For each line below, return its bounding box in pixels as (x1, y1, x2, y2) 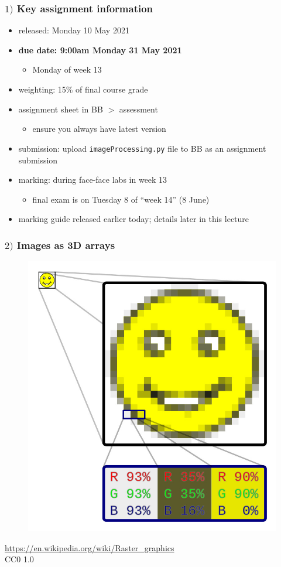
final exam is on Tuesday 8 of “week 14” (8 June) (32, 193, 210, 205)
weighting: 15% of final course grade (18, 83, 148, 95)
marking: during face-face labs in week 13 (18, 173, 167, 186)
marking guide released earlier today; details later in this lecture (18, 213, 249, 225)
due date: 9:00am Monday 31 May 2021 (18, 43, 182, 56)
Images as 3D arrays (16, 237, 115, 252)
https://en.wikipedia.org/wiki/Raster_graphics (5, 541, 174, 554)
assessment (119, 103, 158, 115)
